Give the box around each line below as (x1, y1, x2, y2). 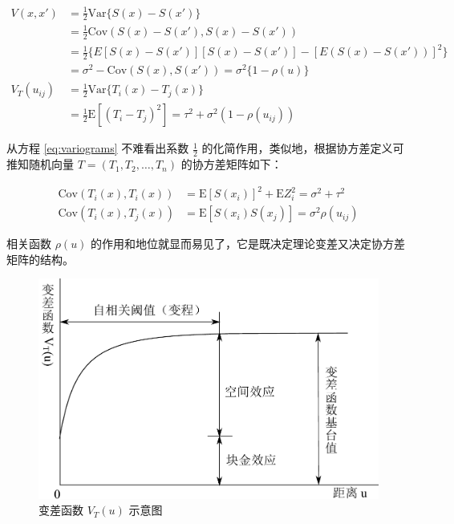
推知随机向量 (6, 156, 74, 173)
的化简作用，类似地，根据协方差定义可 (201, 140, 404, 156)
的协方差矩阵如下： (180, 156, 282, 173)
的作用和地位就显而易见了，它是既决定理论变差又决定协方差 (91, 235, 406, 252)
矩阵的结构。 (6, 250, 74, 267)
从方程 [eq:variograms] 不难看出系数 (6, 140, 189, 156)
